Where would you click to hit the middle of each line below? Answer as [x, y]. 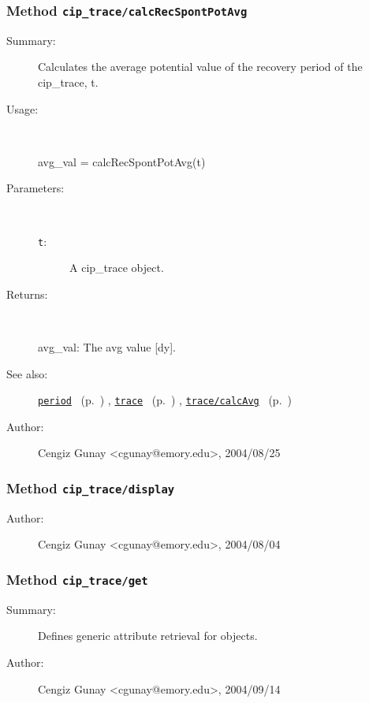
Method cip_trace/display [91, 487]
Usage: [22, 108]
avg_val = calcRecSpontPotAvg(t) [122, 161]
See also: [27, 373]
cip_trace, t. [68, 82]
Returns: [27, 294]
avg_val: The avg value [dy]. [107, 346]
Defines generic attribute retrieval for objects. [148, 636]
